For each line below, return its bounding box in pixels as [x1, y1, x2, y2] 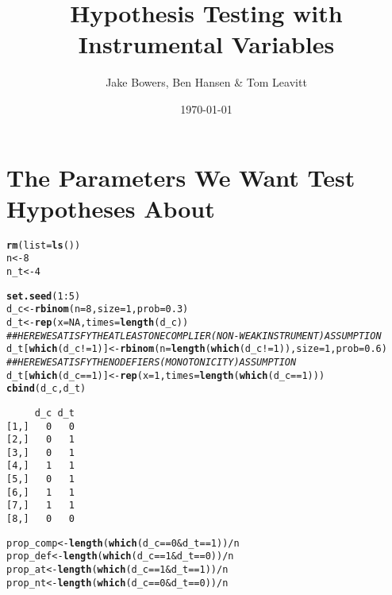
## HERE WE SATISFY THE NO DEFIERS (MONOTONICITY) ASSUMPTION [6, 356, 297, 368]
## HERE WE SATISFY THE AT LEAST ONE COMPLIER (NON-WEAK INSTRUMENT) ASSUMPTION [6, 330, 382, 342]
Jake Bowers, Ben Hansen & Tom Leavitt [106, 74, 307, 91]
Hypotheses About [6, 191, 215, 224]
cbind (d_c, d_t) [6, 383, 86, 395]
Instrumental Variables [78, 28, 335, 60]
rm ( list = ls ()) [6, 239, 81, 251]
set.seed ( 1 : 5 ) [6, 290, 81, 302]
